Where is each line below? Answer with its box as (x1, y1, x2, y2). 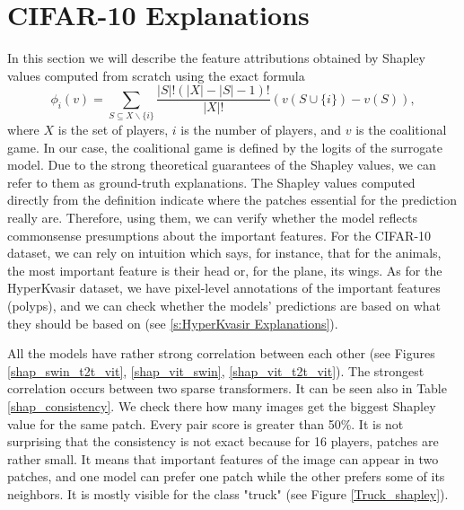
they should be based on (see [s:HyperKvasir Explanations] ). (7, 313, 338, 332)
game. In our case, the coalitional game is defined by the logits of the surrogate (7, 137, 442, 156)
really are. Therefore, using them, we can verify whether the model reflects (7, 208, 417, 227)
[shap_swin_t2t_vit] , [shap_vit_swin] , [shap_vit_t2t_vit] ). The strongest (7, 361, 425, 380)
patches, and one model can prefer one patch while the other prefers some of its (7, 467, 445, 486)
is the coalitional (355, 120, 447, 139)
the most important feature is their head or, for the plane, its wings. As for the (7, 260, 442, 279)
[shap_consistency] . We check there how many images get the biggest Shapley (7, 397, 436, 416)
